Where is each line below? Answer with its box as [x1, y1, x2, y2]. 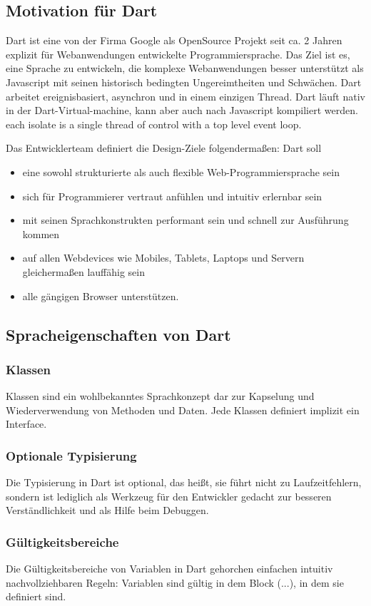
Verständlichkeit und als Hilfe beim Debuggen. [6, 503, 209, 518]
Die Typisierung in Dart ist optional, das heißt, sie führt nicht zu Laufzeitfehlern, [6, 475, 362, 490]
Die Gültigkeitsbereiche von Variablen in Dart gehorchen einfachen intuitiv [6, 561, 333, 576]
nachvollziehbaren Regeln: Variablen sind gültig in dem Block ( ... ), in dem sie [6, 575, 344, 590]
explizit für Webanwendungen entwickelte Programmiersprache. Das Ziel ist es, [6, 46, 350, 61]
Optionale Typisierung [6, 446, 137, 464]
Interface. [6, 416, 47, 431]
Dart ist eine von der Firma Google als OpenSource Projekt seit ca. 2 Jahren [6, 33, 342, 48]
